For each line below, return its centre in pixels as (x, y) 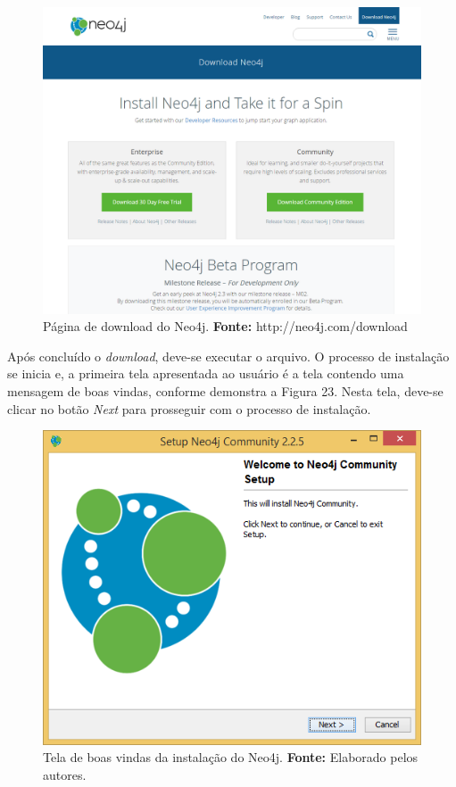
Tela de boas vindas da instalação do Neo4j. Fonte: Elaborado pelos (231, 757)
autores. (65, 774)
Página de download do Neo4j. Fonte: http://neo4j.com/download (225, 326)
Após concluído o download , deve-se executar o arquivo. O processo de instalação (228, 356)
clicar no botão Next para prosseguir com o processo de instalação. (189, 408)
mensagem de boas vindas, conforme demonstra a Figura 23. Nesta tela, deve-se (225, 391)
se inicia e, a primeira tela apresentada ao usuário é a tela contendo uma (206, 373)
